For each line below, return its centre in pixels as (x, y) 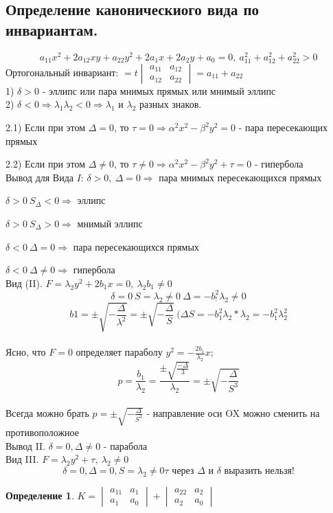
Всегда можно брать (47, 412)
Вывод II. (26, 445)
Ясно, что (26, 352)
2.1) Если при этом (46, 127)
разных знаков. (171, 104)
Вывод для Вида (40, 177)
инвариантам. (52, 29)
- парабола (125, 445)
